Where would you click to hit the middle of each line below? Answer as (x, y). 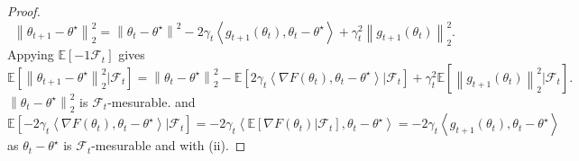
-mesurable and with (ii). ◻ (169, 145)
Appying (31, 54)
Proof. (24, 11)
